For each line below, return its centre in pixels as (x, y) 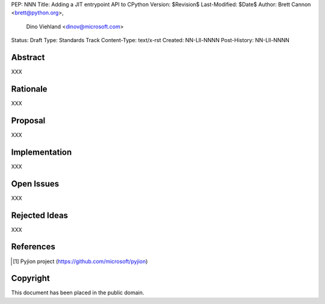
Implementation (42, 152)
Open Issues (35, 184)
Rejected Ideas (40, 215)
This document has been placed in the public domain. (78, 293)
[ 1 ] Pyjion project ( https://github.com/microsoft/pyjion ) (80, 261)
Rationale (29, 89)
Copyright (31, 278)
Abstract (28, 57)
